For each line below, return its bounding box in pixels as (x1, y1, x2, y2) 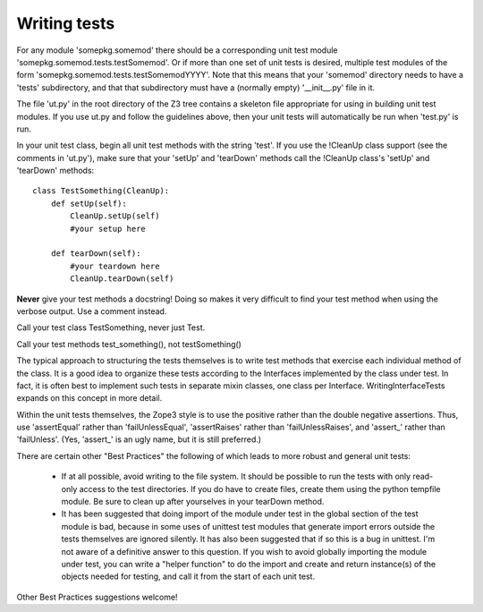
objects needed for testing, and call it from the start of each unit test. (61, 571, 316, 582)
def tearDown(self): (50, 249, 141, 259)
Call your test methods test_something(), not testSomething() (16, 338, 241, 349)
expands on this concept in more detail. (16, 393, 163, 404)
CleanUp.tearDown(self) (70, 274, 174, 284)
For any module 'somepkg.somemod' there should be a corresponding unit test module (16, 45, 338, 55)
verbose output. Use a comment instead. (16, 305, 167, 317)
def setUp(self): (50, 198, 127, 208)
